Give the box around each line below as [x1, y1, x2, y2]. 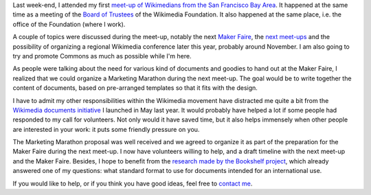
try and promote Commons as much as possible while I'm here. [12, 51, 192, 60]
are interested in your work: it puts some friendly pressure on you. [12, 125, 200, 133]
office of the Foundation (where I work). [12, 20, 126, 28]
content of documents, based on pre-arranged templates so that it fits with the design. [12, 84, 258, 92]
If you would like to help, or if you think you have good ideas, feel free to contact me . [12, 179, 253, 187]
